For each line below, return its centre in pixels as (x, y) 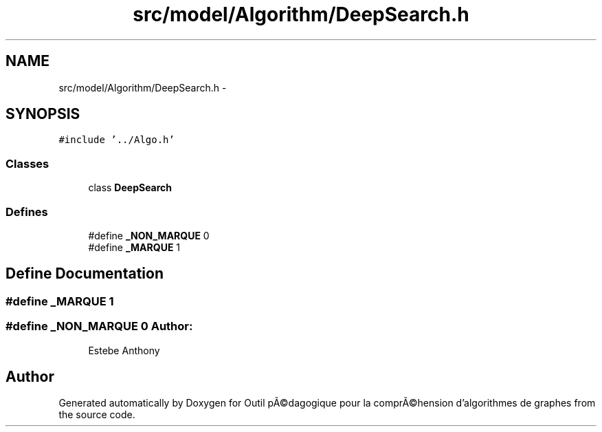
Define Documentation (85, 274)
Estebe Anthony (124, 350)
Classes (27, 163)
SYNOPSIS (43, 114)
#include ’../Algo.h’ (116, 140)
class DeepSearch (130, 188)
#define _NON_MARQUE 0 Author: (99, 326)
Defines (27, 212)
